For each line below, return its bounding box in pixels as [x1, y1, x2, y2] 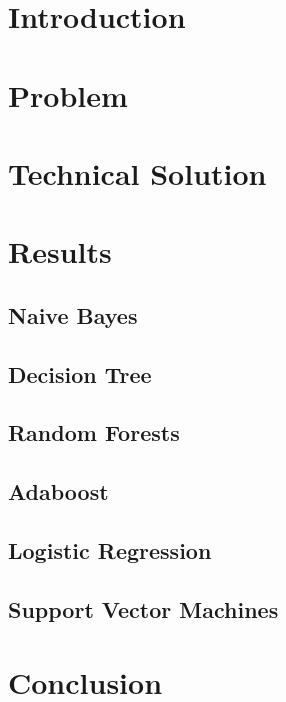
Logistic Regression [8, 535, 212, 566]
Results [8, 231, 112, 272]
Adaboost [8, 476, 109, 507]
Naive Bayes [8, 299, 138, 330]
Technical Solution [8, 152, 267, 193]
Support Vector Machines [8, 593, 279, 624]
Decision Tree [8, 358, 152, 389]
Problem [8, 74, 128, 115]
